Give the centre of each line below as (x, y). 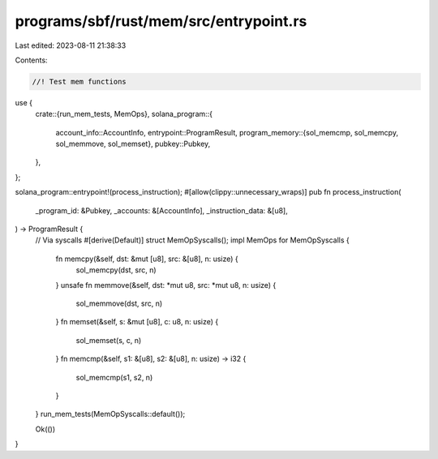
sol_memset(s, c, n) (109, 340)
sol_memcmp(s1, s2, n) (114, 377)
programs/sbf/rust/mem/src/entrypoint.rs (161, 21)
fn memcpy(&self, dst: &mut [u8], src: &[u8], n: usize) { (147, 259)
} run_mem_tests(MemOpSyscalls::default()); (110, 414)
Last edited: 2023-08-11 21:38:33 (71, 45)
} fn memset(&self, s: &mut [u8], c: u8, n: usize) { (137, 322)
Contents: (31, 60)
